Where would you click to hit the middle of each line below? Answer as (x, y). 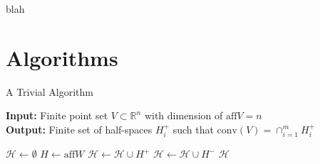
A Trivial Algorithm (50, 91)
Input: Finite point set (57, 115)
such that (193, 129)
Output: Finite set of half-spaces (79, 129)
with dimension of (184, 115)
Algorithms (62, 57)
